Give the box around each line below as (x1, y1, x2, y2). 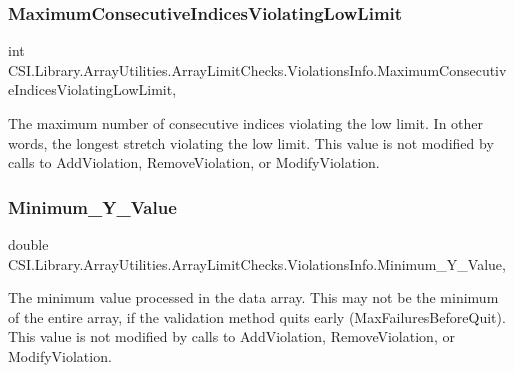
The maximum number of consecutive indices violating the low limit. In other (8, 113, 484, 133)
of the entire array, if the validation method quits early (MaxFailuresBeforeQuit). (8, 306, 506, 327)
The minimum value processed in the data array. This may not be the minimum (8, 287, 499, 308)
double (8, 234, 49, 254)
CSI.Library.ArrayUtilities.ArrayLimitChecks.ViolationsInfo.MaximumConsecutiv (8, 59, 507, 80)
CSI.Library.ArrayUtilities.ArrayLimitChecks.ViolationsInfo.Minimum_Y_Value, (8, 253, 506, 274)
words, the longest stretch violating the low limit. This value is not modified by (8, 132, 494, 153)
